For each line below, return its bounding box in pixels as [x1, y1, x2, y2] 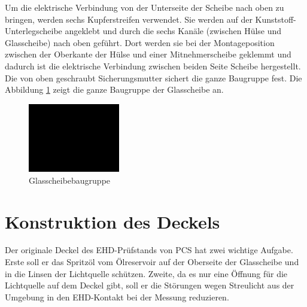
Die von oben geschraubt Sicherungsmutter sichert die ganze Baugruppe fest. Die [5, 71, 302, 84]
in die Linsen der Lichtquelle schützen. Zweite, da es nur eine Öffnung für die [5, 267, 288, 279]
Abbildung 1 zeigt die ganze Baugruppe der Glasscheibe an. [5, 83, 224, 96]
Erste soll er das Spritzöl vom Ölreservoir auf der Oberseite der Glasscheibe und [5, 256, 299, 268]
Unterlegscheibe [5, 25, 62, 37]
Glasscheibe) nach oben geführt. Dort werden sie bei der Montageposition [5, 36, 275, 48]
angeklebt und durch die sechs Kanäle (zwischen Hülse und [65, 25, 282, 37]
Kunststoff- [255, 13, 296, 25]
